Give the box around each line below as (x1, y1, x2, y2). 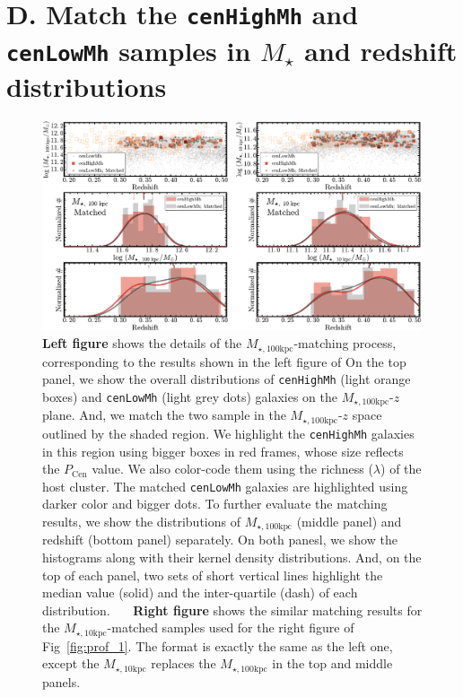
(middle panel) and (296, 511, 402, 530)
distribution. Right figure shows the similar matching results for (42, 600, 423, 619)
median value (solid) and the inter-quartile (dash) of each (42, 583, 358, 602)
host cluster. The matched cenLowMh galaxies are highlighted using (42, 476, 408, 495)
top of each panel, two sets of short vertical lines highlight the (42, 565, 383, 584)
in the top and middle (272, 654, 393, 673)
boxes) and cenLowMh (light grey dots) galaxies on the (42, 387, 337, 405)
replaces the (151, 654, 216, 673)
